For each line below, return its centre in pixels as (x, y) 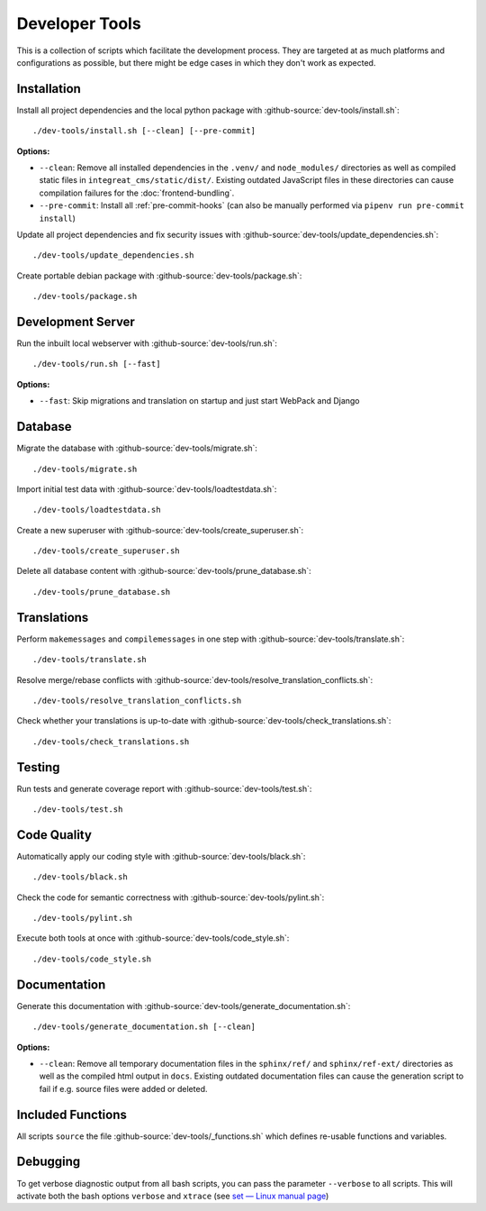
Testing (38, 767)
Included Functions (72, 1114)
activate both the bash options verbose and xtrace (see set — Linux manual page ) (173, 1196)
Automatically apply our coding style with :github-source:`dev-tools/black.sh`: (161, 856)
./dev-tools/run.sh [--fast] (97, 364)
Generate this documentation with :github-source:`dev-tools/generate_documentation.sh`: (184, 1006)
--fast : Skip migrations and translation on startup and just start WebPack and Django (199, 401)
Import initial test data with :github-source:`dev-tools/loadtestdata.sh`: (147, 489)
